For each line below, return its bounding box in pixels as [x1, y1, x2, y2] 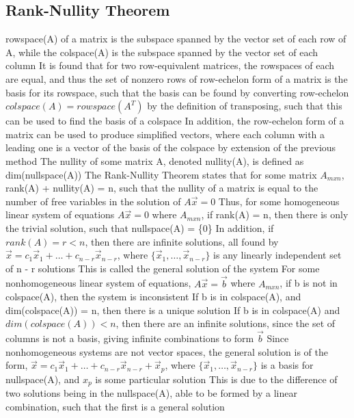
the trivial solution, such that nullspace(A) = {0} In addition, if [5, 220, 274, 235]
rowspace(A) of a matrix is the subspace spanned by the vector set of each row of [5, 31, 346, 46]
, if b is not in [280, 276, 338, 290]
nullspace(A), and [5, 371, 80, 386]
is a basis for [260, 358, 314, 372]
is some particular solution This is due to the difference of [95, 371, 338, 386]
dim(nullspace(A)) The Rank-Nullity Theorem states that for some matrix [5, 167, 317, 181]
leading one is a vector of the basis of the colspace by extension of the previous [5, 140, 336, 155]
